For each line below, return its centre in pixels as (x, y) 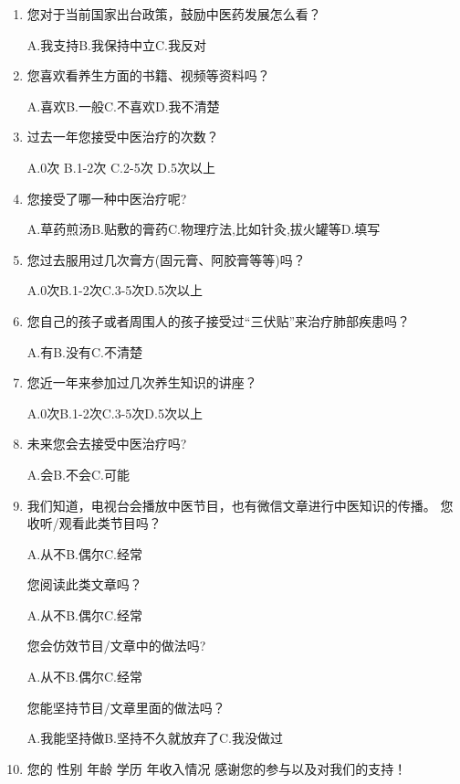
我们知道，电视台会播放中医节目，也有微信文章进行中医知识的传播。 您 (240, 505)
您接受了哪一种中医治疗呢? (107, 198)
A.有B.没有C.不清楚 (84, 351)
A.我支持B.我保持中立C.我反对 (116, 44)
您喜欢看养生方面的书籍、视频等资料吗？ (148, 75)
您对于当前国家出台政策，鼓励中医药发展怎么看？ (174, 14)
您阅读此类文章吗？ (84, 584)
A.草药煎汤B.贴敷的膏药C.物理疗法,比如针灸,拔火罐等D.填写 (204, 229)
